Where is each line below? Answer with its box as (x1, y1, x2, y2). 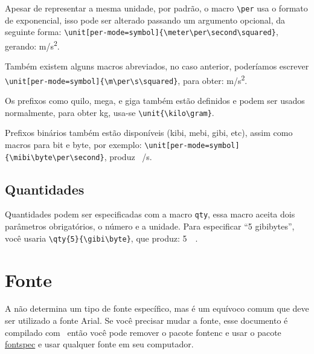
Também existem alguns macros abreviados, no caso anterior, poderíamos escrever (5, 60, 309, 72)
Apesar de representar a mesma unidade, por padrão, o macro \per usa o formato (5, 2, 308, 14)
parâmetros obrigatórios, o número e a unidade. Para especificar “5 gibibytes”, (5, 220, 295, 233)
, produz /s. (104, 150, 152, 163)
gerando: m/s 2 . (5, 37, 60, 52)
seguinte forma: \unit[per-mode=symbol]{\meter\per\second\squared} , (5, 25, 278, 38)
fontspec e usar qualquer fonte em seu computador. (5, 338, 194, 350)
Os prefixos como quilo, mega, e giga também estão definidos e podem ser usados (5, 94, 305, 107)
